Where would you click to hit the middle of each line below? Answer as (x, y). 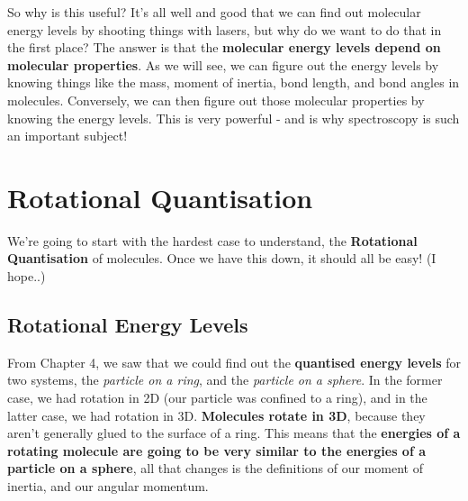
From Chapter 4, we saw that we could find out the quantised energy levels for (234, 362)
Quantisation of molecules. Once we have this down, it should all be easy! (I (222, 258)
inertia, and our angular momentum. (108, 486)
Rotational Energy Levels (128, 325)
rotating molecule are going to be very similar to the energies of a (217, 450)
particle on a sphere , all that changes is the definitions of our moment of (215, 468)
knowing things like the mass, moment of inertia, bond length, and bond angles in (234, 82)
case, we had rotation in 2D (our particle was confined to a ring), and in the (217, 398)
